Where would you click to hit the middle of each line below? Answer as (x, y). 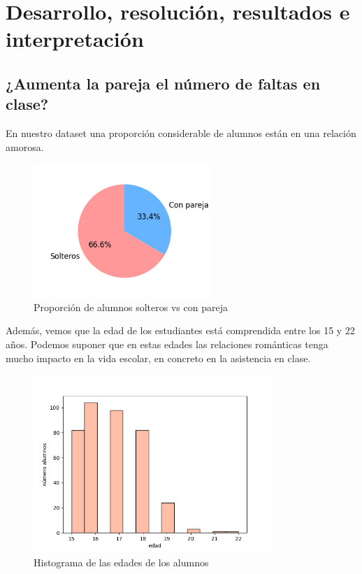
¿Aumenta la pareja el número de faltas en (163, 83)
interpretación (75, 39)
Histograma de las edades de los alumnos (121, 562)
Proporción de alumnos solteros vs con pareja (131, 307)
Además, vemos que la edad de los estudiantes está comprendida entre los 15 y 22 (180, 330)
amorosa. (25, 146)
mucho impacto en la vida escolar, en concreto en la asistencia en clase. (158, 358)
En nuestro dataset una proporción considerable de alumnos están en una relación (181, 133)
